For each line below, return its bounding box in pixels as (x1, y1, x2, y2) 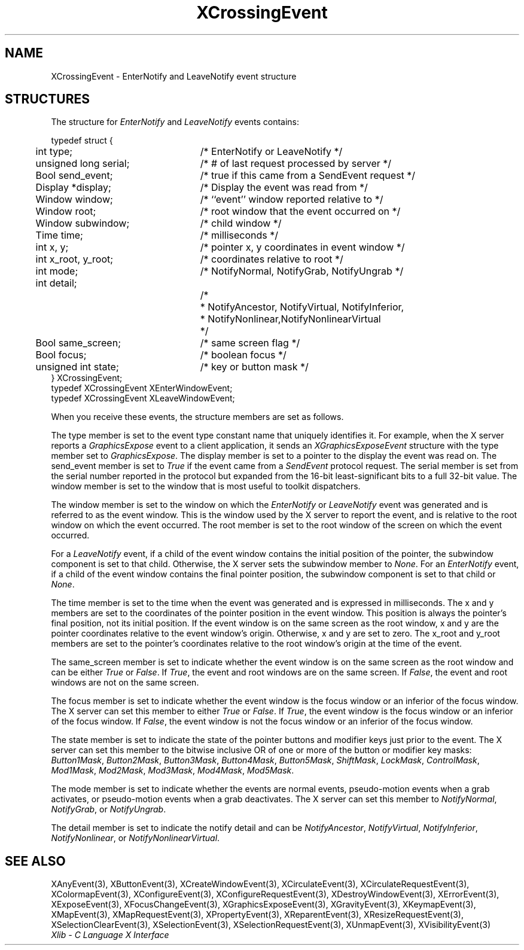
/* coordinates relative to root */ (200, 253, 343, 266)
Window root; (35, 205, 96, 218)
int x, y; (35, 241, 69, 254)
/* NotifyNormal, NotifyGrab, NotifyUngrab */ (200, 265, 404, 278)
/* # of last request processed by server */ (200, 157, 392, 170)
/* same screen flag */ (200, 337, 300, 349)
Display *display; (35, 181, 111, 194)
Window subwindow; (35, 217, 130, 230)
